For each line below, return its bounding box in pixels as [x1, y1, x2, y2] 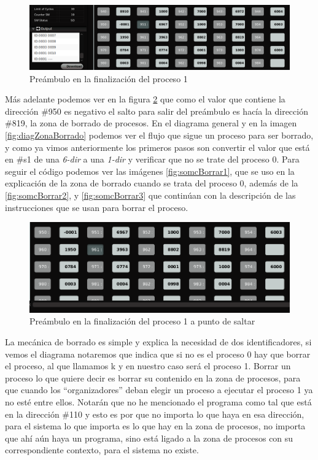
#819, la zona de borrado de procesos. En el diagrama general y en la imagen [5, 117, 297, 129]
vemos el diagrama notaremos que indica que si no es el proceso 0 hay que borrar [5, 347, 311, 360]
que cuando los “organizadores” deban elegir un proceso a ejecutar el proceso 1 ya [5, 383, 313, 396]
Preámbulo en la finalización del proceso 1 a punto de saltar [29, 315, 255, 328]
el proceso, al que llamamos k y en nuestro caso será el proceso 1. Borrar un [5, 359, 291, 372]
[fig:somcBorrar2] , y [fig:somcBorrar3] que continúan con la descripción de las [5, 188, 296, 201]
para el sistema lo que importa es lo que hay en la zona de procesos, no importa [5, 420, 306, 432]
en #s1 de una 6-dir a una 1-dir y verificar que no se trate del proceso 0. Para [5, 153, 300, 166]
